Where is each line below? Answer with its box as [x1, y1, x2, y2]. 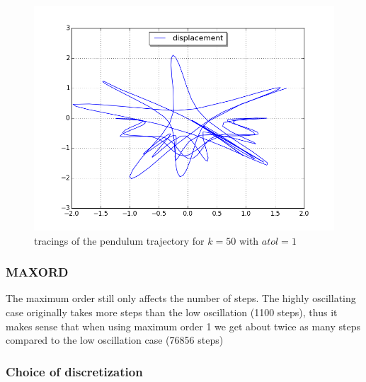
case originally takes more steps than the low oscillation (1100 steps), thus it [6, 305, 338, 319]
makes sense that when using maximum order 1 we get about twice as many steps [6, 318, 361, 333]
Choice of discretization [6, 362, 143, 380]
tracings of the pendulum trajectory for [34, 233, 205, 248]
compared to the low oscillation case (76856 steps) [6, 332, 224, 347]
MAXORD [6, 263, 69, 281]
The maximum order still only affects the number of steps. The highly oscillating [6, 291, 356, 306]
